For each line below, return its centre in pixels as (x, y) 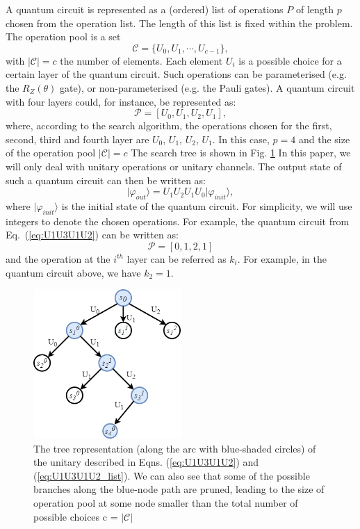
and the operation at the (58, 258)
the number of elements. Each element (141, 60)
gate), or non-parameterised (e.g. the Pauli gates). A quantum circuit (207, 87)
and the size (324, 139)
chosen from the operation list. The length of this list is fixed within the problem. (179, 23)
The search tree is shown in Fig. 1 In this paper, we (241, 153)
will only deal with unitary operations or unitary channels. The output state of (174, 166)
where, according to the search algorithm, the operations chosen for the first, (169, 125)
